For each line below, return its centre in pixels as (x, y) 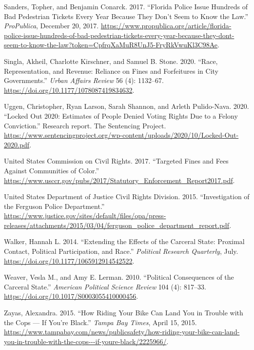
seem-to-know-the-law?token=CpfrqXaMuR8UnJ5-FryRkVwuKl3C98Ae (111, 45)
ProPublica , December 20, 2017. (51, 26)
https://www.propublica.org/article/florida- (166, 26)
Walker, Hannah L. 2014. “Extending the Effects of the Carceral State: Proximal (124, 241)
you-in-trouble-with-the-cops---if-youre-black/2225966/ (85, 341)
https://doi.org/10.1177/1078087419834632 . (69, 90)
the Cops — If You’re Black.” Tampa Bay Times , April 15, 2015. (100, 322)
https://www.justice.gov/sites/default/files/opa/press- (85, 216)
